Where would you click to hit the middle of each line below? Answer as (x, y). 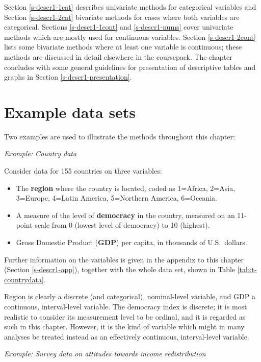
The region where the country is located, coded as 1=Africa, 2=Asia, (126, 188)
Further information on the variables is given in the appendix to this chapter (124, 259)
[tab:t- (247, 269)
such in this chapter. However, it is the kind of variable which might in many (124, 327)
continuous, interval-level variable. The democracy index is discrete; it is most (126, 306)
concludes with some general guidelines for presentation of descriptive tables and (130, 67)
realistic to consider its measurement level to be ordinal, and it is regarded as (125, 316)
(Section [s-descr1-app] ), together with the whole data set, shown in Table (120, 269)
